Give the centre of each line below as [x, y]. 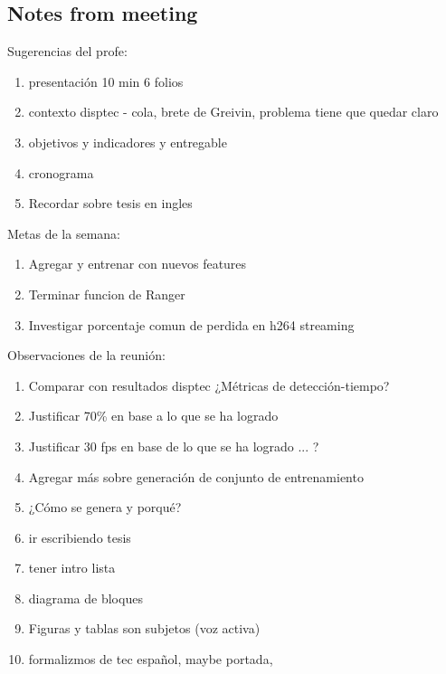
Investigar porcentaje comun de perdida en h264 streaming [191, 324]
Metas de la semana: [64, 233]
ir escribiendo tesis [80, 537]
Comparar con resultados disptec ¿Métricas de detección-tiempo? [209, 385]
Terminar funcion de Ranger [107, 294]
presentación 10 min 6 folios [106, 81]
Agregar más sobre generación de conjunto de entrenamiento [196, 476]
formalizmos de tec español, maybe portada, [151, 659]
